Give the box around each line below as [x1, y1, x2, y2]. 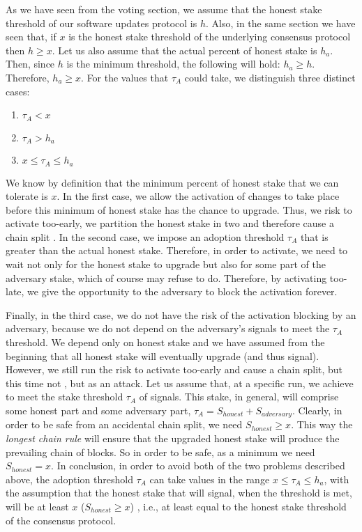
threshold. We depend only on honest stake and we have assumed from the [6, 335, 325, 350]
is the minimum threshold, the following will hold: [66, 56, 280, 71]
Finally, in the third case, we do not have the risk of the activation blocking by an [6, 307, 356, 322]
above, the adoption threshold [6, 471, 133, 486]
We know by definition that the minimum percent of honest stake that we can [6, 175, 339, 189]
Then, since [6, 56, 55, 71]
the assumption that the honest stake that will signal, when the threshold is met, [6, 485, 352, 500]
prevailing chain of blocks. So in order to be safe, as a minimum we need [6, 444, 315, 459]
